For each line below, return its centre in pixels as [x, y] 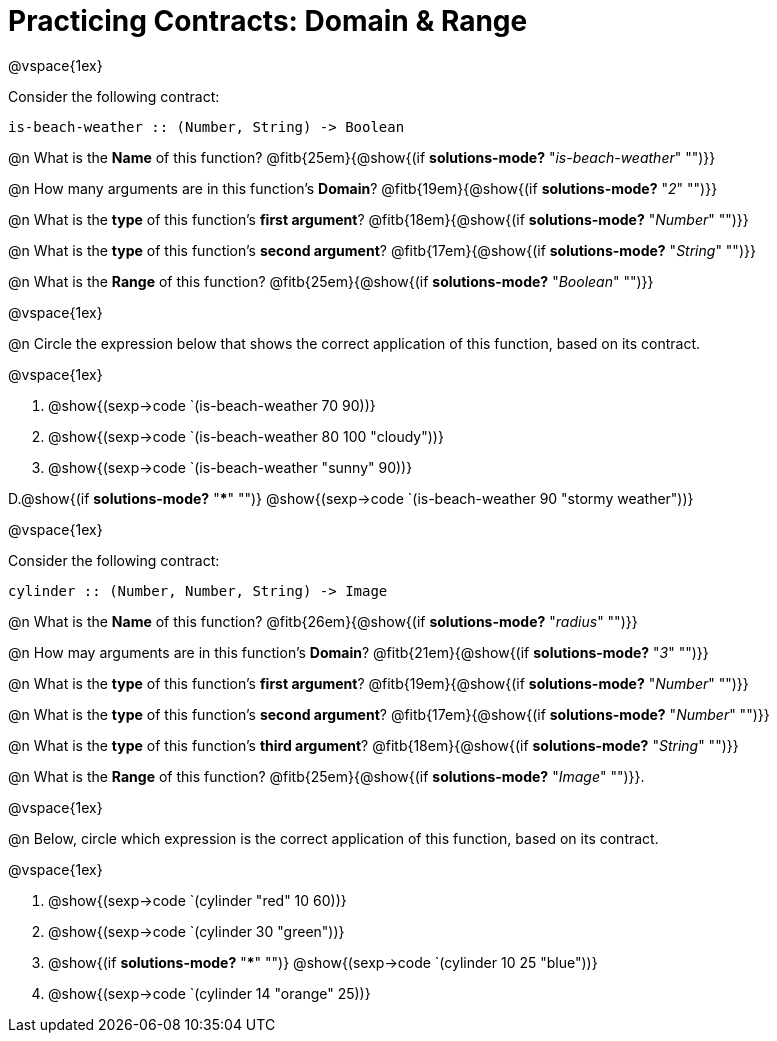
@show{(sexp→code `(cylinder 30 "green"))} [196, 931]
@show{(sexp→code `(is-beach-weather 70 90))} [212, 405]
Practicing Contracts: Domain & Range [268, 21]
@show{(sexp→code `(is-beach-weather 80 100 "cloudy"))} [246, 436]
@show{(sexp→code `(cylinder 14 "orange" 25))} [209, 993]
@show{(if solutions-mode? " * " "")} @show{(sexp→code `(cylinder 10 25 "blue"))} [323, 962]
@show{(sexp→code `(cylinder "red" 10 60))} [197, 900]
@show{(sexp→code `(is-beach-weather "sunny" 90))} [230, 467]
